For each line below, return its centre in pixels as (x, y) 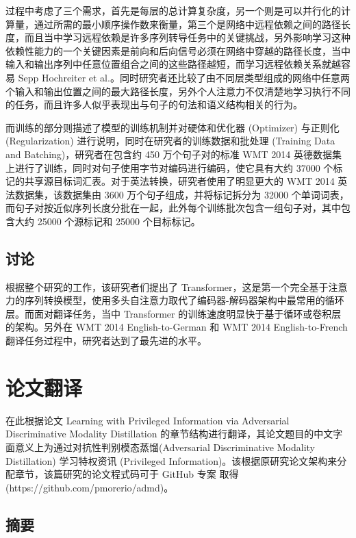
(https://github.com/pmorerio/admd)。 (90, 487)
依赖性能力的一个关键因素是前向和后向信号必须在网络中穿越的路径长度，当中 (178, 50)
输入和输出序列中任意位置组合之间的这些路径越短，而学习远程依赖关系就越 (173, 64)
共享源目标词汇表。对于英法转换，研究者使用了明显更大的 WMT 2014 (179, 181)
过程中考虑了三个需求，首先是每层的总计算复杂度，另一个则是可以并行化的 (173, 10)
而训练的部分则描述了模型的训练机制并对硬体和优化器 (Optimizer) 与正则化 (173, 127)
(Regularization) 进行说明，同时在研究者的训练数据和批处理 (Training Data (170, 141)
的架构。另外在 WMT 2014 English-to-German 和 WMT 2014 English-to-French (177, 327)
